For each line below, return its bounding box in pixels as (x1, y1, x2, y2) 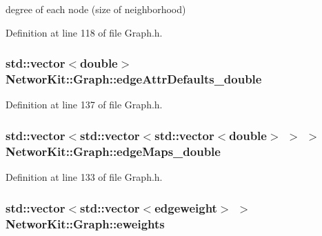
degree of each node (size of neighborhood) (6, 2, 186, 16)
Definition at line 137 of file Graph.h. (6, 97, 163, 112)
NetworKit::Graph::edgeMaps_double (6, 142, 221, 159)
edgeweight (154, 199, 217, 216)
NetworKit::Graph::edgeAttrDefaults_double (6, 70, 262, 88)
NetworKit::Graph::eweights (6, 215, 165, 232)
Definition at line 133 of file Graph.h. (6, 170, 163, 184)
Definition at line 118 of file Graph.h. (6, 25, 163, 39)
